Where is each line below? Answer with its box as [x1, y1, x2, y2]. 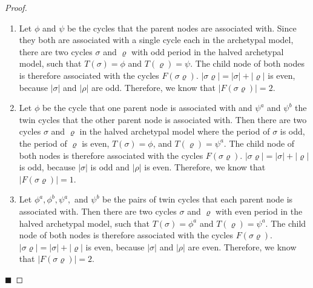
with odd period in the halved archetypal [131, 45, 284, 58]
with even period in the [216, 204, 303, 217]
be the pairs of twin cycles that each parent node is [102, 193, 293, 206]
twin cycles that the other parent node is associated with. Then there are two [19, 113, 307, 126]
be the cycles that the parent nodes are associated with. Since [67, 21, 297, 34]
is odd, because [19, 161, 76, 173]
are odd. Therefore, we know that [91, 81, 216, 93]
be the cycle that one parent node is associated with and [42, 101, 252, 114]
